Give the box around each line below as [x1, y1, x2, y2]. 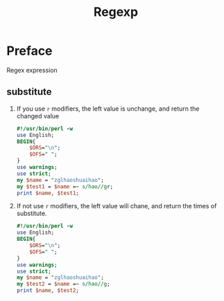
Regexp [93, 4, 139, 20]
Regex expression [6, 66, 58, 74]
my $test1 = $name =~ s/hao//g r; [16, 183, 114, 190]
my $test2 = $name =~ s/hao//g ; [16, 281, 110, 288]
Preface [6, 43, 53, 59]
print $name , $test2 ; [16, 287, 80, 294]
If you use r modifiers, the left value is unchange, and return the [16, 104, 200, 113]
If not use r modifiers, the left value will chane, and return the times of [16, 202, 217, 210]
